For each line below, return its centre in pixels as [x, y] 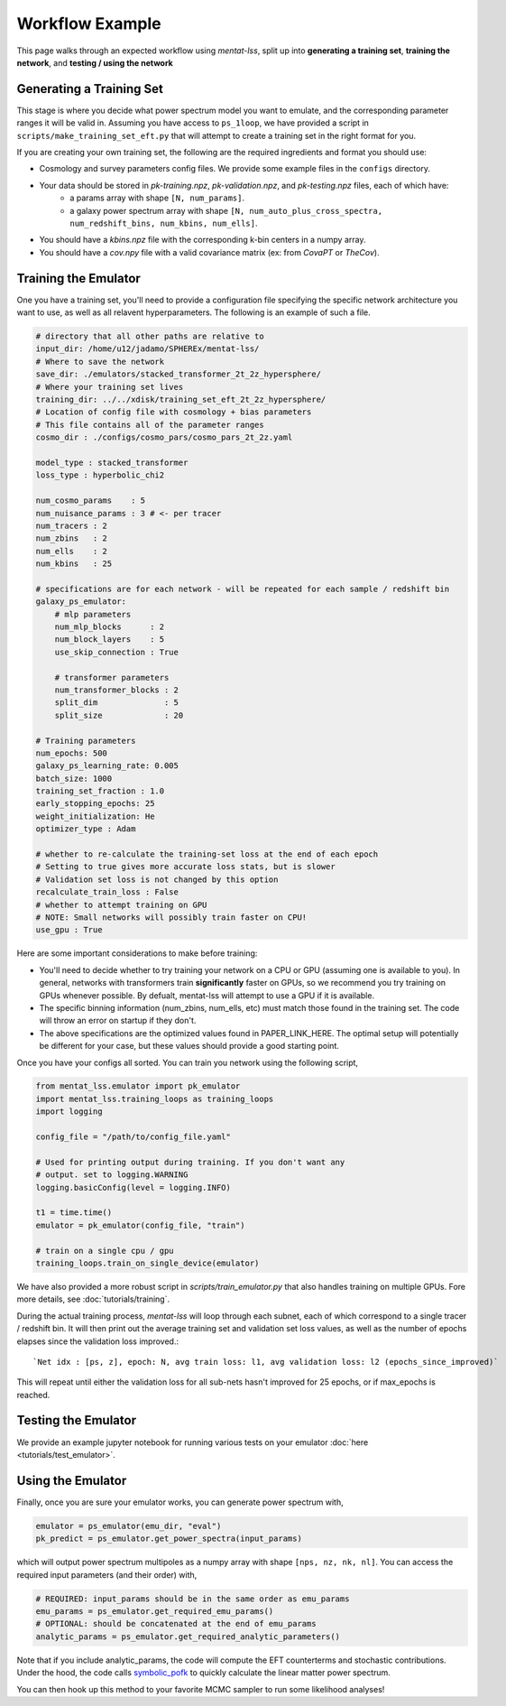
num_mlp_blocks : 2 [110, 627]
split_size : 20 [119, 715]
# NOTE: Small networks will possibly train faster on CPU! [171, 918]
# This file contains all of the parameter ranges [150, 425]
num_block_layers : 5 [110, 640]
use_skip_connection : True [117, 652]
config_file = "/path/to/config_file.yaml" [133, 1137]
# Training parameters [86, 741]
